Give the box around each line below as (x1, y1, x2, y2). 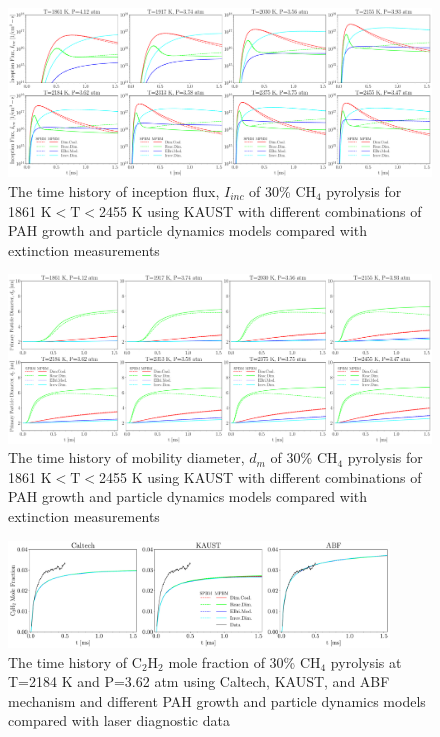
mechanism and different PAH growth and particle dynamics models (8, 690, 426, 711)
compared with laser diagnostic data (8, 710, 230, 731)
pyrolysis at (330, 651, 402, 672)
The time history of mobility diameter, (8, 447, 245, 468)
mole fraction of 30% (168, 651, 296, 672)
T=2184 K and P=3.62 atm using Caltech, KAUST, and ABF (8, 671, 390, 692)
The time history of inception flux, (8, 180, 220, 201)
